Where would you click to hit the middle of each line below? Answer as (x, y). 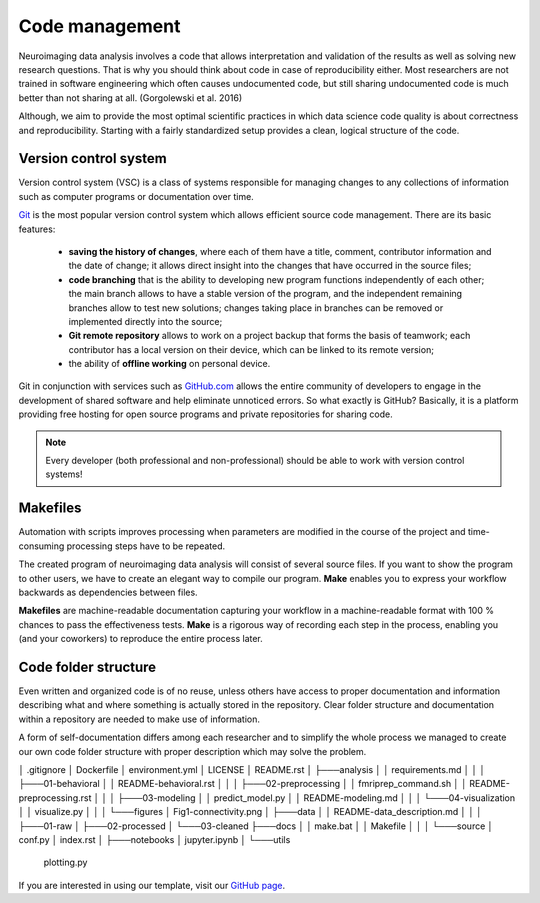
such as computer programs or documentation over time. (136, 196)
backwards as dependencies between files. (108, 592)
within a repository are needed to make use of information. (139, 719)
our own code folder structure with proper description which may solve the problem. (192, 751)
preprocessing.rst (55, 797)
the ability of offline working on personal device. (169, 364)
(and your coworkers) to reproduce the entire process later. (141, 639)
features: (37, 229)
